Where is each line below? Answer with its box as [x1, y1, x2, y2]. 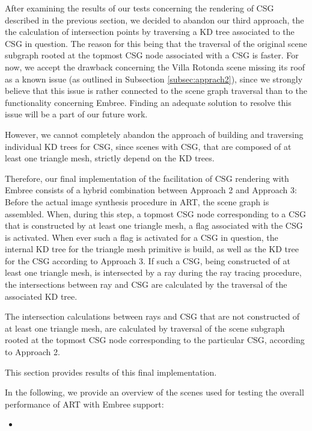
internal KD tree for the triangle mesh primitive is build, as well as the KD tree [5, 243, 299, 255]
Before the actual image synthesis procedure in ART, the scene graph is [5, 195, 269, 208]
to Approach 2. [5, 346, 60, 358]
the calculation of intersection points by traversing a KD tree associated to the [5, 25, 295, 38]
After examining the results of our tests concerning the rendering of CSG [5, 2, 274, 14]
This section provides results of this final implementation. [5, 365, 217, 378]
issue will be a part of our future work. [5, 108, 148, 120]
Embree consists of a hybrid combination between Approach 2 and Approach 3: [5, 184, 297, 196]
